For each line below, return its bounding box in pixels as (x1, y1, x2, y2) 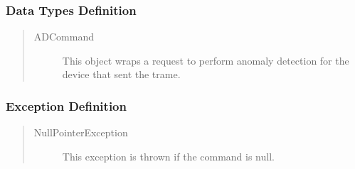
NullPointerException (33, 125, 128, 140)
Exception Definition (6, 97, 127, 114)
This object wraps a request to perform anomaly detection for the (62, 53, 349, 67)
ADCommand (33, 29, 94, 44)
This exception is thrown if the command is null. (62, 148, 275, 163)
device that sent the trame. (62, 67, 181, 82)
